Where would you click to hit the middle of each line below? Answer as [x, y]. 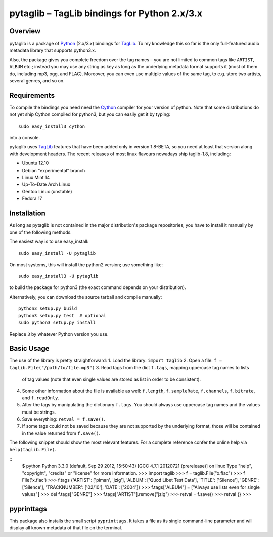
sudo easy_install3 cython [52, 126]
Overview [25, 31]
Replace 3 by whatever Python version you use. [59, 334]
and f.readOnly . [40, 398]
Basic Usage [29, 348]
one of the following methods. [40, 232]
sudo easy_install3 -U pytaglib [58, 276]
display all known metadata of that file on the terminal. [66, 528]
